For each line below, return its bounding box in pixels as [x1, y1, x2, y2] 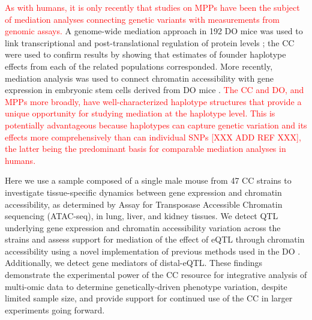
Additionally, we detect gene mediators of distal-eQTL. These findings [5, 256, 263, 269]
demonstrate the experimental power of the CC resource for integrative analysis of [5, 268, 307, 281]
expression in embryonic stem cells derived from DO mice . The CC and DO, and [5, 83, 304, 96]
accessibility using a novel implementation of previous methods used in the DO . [5, 244, 301, 257]
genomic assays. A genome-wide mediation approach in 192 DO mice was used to [5, 25, 303, 37]
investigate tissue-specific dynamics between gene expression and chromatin [5, 186, 282, 198]
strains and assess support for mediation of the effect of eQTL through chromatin [5, 233, 305, 246]
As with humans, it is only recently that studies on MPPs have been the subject [5, 1, 300, 13]
